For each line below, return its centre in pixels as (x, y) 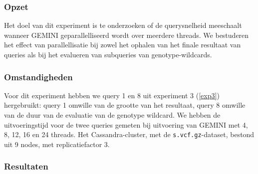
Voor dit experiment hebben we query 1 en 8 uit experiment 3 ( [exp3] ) (112, 95)
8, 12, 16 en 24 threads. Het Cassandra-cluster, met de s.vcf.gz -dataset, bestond (129, 134)
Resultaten (26, 166)
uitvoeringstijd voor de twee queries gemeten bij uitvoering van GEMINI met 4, (126, 124)
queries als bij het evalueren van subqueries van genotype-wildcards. (108, 54)
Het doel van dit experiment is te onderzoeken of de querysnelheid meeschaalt (123, 25)
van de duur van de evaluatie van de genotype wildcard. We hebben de (112, 115)
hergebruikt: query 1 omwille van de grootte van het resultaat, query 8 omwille (125, 105)
